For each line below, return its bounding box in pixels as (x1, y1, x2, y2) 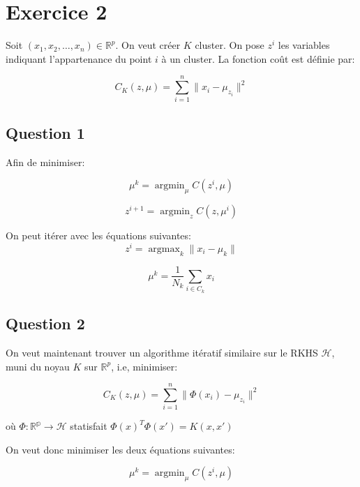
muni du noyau (6, 359, 70, 373)
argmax (148, 244, 180, 254)
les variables (278, 38, 330, 52)
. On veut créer (115, 38, 181, 52)
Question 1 (6, 121, 85, 143)
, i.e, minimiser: (111, 359, 178, 373)
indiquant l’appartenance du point (6, 51, 152, 66)
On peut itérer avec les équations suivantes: (6, 228, 191, 243)
